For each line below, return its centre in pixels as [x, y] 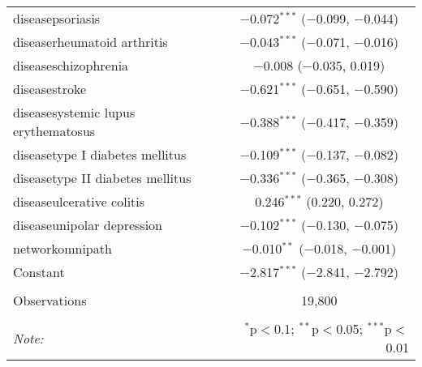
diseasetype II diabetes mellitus [102, 178]
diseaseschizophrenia [71, 65]
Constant [39, 272]
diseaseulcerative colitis [79, 201]
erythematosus [54, 131]
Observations [50, 300]
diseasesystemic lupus [74, 112]
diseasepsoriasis [57, 18]
